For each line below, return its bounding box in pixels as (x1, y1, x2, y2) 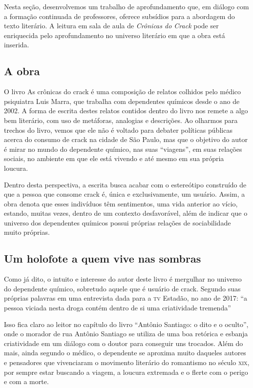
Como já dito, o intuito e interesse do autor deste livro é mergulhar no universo (4, 274, 242, 284)
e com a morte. (4, 376, 49, 387)
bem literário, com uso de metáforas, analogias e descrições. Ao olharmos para (4, 115, 238, 125)
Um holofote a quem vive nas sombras (4, 251, 201, 266)
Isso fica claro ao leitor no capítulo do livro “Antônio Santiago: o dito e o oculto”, (4, 319, 249, 329)
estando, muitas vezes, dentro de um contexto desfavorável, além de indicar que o (4, 208, 248, 218)
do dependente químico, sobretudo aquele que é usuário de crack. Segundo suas (4, 283, 241, 293)
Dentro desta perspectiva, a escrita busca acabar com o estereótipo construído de (4, 179, 247, 189)
